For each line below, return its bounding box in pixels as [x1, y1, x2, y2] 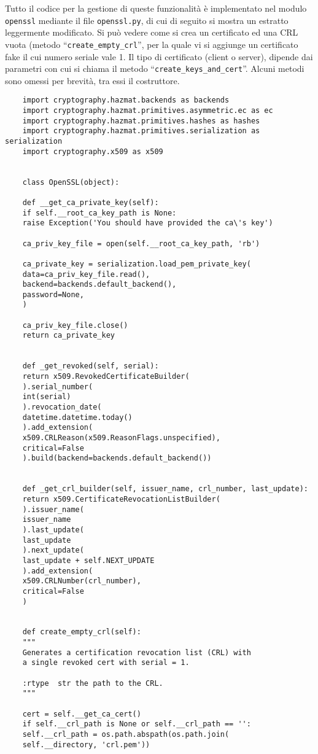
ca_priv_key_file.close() [22, 321, 128, 330]
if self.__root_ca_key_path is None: [22, 208, 177, 217]
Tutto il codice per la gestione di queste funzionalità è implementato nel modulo [5, 2, 307, 14]
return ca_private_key [22, 331, 115, 340]
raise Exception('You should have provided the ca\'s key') [22, 219, 273, 228]
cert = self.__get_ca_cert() [22, 709, 141, 718]
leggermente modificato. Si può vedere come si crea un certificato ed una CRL [5, 26, 298, 39]
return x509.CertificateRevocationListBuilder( [22, 494, 220, 503]
